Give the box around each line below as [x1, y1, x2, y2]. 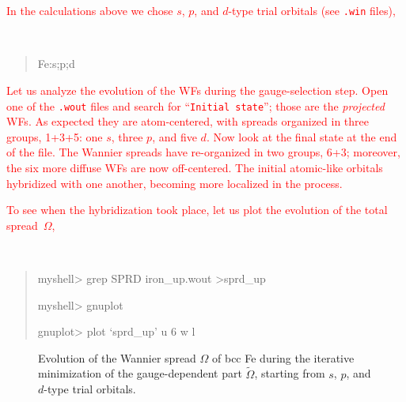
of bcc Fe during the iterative [212, 349, 355, 366]
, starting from [254, 365, 325, 381]
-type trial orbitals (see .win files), [228, 2, 396, 18]
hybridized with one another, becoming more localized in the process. [6, 175, 343, 191]
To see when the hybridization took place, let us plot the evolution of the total [6, 201, 388, 218]
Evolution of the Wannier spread [38, 349, 196, 366]
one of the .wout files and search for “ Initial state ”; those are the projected [6, 97, 385, 114]
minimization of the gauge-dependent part [38, 365, 242, 381]
